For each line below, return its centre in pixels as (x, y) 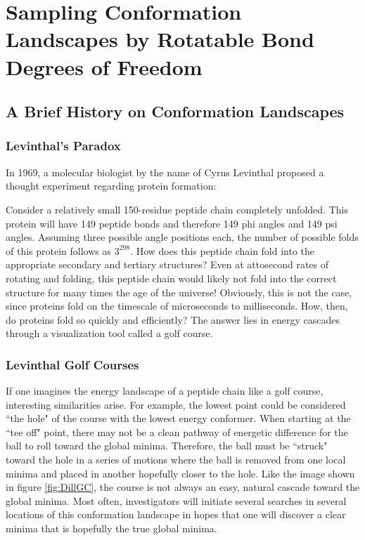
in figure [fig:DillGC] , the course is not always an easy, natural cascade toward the (183, 487)
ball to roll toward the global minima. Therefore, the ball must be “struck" (167, 446)
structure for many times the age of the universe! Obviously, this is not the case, (179, 292)
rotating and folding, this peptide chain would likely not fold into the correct (171, 278)
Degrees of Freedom (104, 66)
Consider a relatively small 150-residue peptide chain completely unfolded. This (177, 209)
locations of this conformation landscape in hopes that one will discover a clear (176, 514)
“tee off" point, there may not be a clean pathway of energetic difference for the (177, 432)
